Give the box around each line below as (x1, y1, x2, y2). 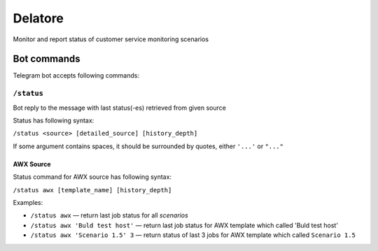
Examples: (13, 198, 43, 206)
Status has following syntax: (13, 116, 94, 124)
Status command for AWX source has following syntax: (13, 173, 171, 181)
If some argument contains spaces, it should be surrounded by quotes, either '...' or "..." (13, 142, 283, 150)
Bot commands (13, 53, 80, 65)
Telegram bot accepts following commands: (13, 71, 140, 80)
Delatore (13, 10, 64, 26)
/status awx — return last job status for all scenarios (30, 211, 188, 220)
